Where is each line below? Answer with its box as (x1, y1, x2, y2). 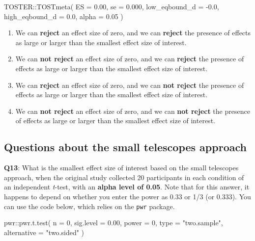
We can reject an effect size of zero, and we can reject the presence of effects (15, 27, 251, 38)
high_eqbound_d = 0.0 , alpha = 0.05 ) (4, 11, 123, 21)
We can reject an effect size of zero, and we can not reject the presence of (15, 80, 244, 90)
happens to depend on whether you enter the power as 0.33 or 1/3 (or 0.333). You (4, 191, 251, 201)
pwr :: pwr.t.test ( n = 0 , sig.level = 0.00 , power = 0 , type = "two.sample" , (4, 217, 223, 228)
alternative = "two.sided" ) (4, 227, 85, 237)
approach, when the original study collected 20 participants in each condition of (4, 172, 244, 182)
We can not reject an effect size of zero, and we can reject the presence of (15, 54, 244, 64)
